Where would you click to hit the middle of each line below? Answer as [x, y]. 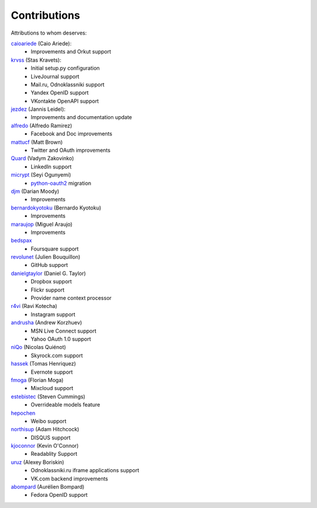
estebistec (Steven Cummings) [48, 397]
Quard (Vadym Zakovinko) [43, 158]
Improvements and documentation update [81, 117]
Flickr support [48, 290]
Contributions [45, 15]
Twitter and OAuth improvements [71, 150]
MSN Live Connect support [64, 331]
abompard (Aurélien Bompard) [48, 487]
